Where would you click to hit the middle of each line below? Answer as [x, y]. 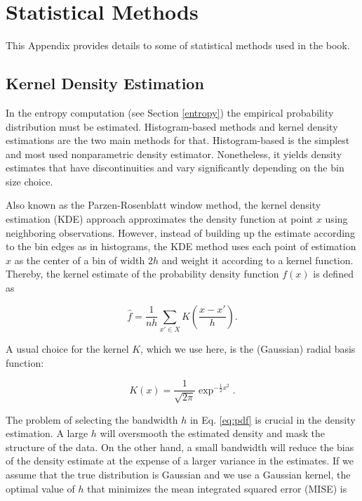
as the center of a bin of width [80, 260]
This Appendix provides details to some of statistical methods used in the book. [178, 45]
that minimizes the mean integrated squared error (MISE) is [217, 488]
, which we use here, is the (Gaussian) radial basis [248, 348]
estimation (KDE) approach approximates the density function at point [160, 219]
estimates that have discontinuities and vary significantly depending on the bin [175, 168]
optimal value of [40, 488]
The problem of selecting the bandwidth [92, 419]
